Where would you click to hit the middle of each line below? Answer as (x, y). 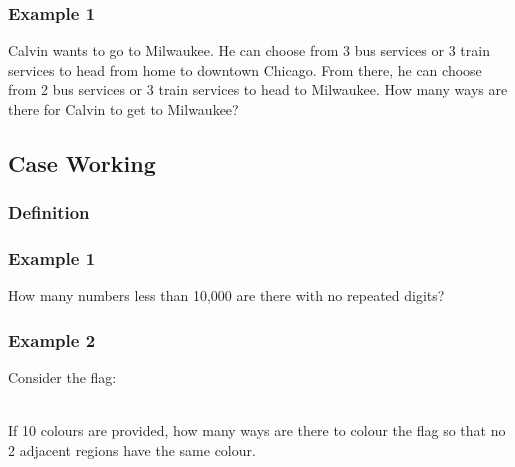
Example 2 (52, 339)
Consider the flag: (62, 377)
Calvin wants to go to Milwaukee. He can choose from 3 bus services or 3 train (249, 50)
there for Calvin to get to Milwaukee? (123, 109)
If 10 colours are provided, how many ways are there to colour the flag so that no (257, 430)
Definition (49, 212)
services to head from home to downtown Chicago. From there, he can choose (245, 69)
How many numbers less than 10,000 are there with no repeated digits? (226, 295)
